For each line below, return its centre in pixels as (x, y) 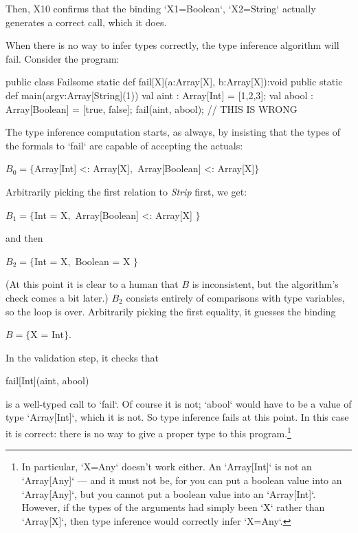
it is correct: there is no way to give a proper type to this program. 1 (148, 432)
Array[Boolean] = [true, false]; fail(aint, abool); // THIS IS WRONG (152, 108)
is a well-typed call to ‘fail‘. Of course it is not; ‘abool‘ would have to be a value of (179, 403)
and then (24, 238)
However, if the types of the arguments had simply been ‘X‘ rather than (173, 507)
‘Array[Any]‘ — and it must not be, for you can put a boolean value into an (182, 480)
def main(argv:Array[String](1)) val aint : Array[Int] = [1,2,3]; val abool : (159, 95)
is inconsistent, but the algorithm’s (265, 284)
